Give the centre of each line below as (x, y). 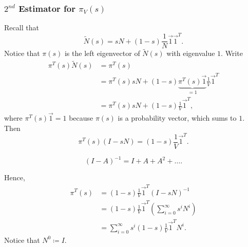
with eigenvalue (191, 53)
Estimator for (47, 8)
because (81, 118)
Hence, (15, 177)
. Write (232, 53)
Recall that (22, 27)
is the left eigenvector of (102, 53)
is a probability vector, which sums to (177, 118)
